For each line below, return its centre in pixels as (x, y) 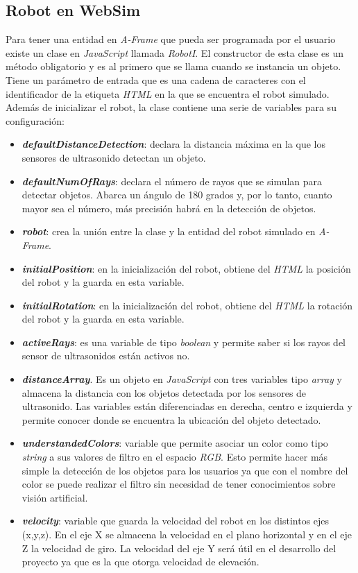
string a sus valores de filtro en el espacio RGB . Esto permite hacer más (175, 457)
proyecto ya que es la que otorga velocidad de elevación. (140, 562)
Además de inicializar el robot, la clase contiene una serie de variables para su (171, 107)
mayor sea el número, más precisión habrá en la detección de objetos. (169, 208)
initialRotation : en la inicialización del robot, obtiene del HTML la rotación (187, 305)
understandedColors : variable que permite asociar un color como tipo (175, 443)
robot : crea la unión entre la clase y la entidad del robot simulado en (169, 231)
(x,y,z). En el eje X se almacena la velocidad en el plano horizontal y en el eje (187, 534)
